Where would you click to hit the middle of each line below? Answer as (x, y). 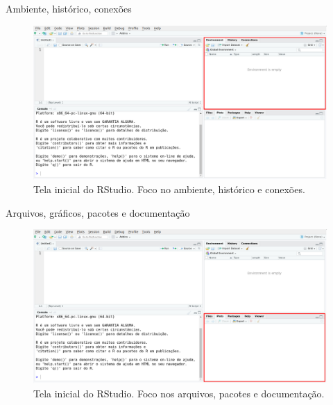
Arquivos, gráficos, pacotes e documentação (98, 212)
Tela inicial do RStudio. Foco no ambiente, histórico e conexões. (169, 189)
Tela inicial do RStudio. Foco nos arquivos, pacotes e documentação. (179, 393)
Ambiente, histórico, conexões (69, 8)
